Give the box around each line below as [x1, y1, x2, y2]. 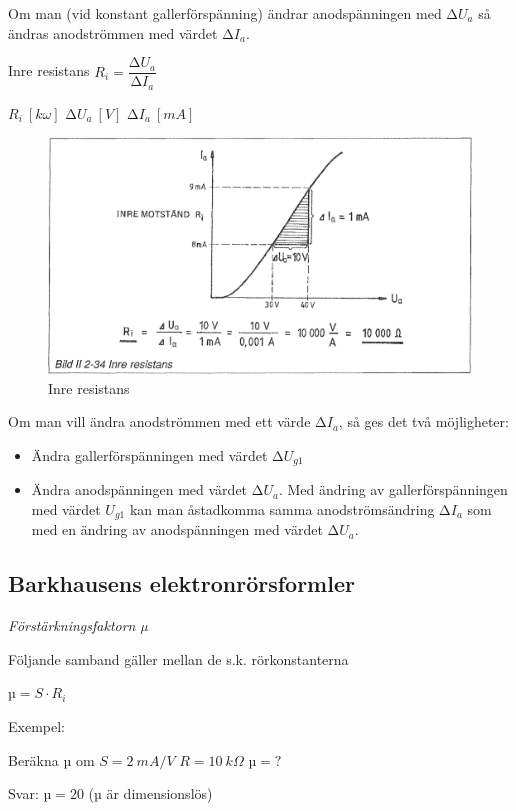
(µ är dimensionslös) [88, 783, 213, 804]
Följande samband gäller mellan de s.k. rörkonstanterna [8, 648, 349, 669]
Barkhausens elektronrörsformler [8, 568, 355, 599]
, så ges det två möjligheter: [338, 411, 509, 432]
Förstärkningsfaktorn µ [8, 615, 148, 636]
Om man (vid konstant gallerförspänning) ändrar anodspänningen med [8, 3, 442, 23]
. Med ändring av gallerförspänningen [278, 479, 508, 500]
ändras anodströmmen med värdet [8, 22, 218, 43]
